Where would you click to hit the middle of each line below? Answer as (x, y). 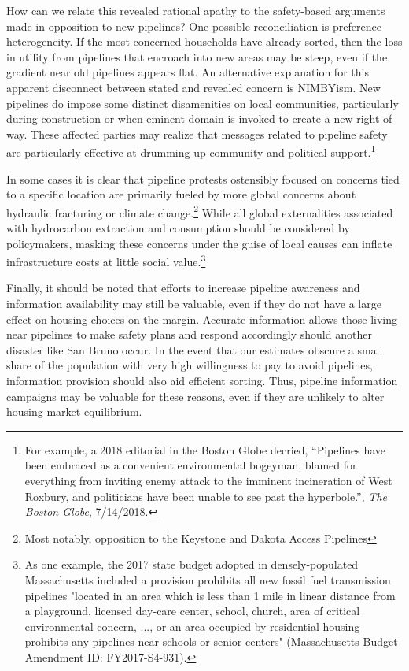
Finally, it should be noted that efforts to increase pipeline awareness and (183, 288)
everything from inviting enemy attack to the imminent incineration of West (208, 480)
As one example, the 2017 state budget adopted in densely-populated (192, 564)
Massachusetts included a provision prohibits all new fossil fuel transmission (208, 579)
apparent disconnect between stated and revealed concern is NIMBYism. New (193, 87)
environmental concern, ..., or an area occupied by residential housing (192, 626)
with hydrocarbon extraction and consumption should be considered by (178, 228)
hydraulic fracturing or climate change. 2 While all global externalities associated (200, 211)
